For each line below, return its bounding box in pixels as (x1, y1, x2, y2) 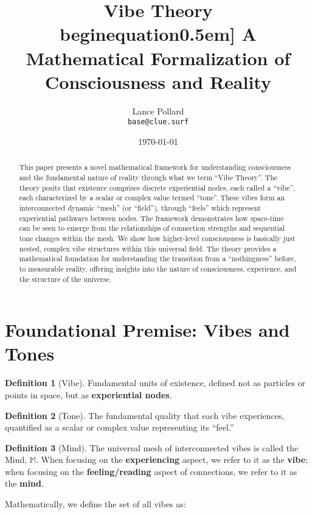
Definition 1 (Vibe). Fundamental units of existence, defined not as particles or (5, 376, 306, 389)
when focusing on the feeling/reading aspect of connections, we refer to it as (5, 465, 297, 477)
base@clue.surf (127, 118, 189, 127)
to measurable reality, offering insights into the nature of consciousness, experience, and (19, 263, 297, 273)
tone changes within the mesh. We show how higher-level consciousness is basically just (19, 233, 296, 243)
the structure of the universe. (19, 273, 111, 284)
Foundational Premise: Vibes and (5, 317, 290, 342)
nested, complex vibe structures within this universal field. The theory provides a (19, 243, 277, 253)
